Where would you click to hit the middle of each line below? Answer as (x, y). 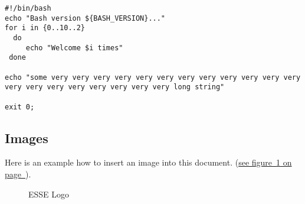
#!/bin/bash (28, 8)
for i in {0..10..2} (45, 28)
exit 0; (20, 107)
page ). (18, 174)
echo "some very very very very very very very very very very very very (153, 77)
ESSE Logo (49, 194)
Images (27, 137)
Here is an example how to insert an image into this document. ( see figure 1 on (148, 162)
